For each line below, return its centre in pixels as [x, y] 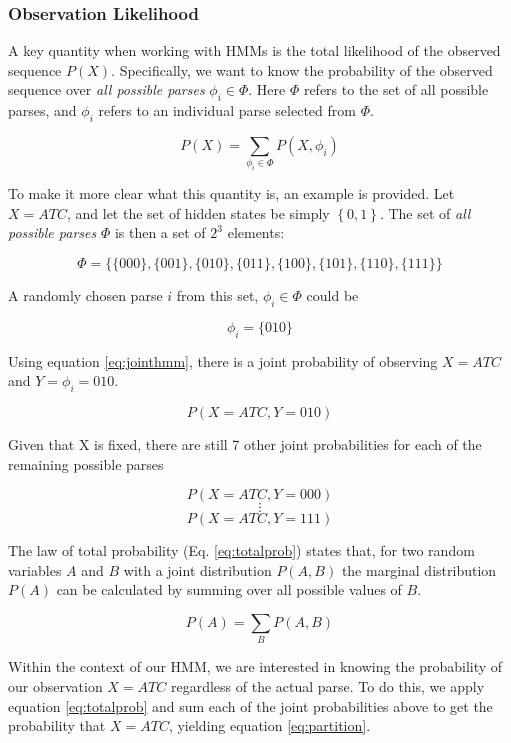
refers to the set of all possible [396, 89]
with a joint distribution [197, 569]
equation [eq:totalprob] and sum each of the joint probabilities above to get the [250, 705]
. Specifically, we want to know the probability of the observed [302, 69]
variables [35, 569]
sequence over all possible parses [106, 89]
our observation [55, 685]
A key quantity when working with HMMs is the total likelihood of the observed [254, 50]
